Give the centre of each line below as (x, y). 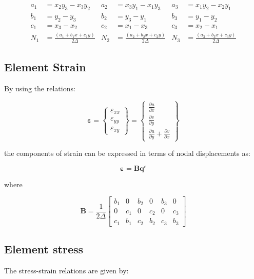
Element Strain (45, 66)
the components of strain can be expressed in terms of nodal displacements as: (127, 153)
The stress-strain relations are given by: (66, 271)
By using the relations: (40, 88)
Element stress (44, 249)
